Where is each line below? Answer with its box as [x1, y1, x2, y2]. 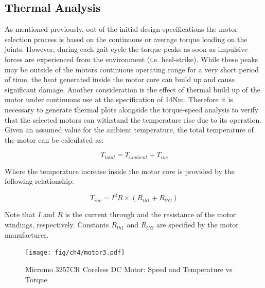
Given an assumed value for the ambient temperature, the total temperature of [5, 124, 254, 135]
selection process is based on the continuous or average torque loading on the [5, 33, 248, 44]
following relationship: [5, 176, 74, 186]
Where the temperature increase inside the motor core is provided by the [5, 165, 235, 176]
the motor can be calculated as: [5, 134, 104, 145]
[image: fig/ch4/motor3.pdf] [25, 249, 125, 257]
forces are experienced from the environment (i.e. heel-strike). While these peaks [5, 53, 258, 64]
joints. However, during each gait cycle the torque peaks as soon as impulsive [5, 44, 248, 54]
